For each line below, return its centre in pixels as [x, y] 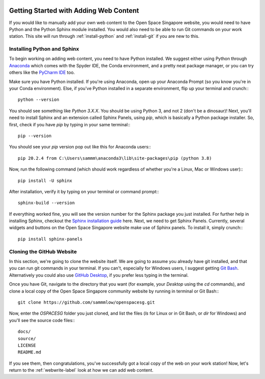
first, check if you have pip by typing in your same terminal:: [70, 124]
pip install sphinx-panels [50, 239]
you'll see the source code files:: [42, 320]
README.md [29, 352]
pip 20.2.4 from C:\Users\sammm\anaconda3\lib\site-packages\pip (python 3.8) [115, 158]
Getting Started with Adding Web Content [74, 11]
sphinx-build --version [46, 203]
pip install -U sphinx [45, 180]
